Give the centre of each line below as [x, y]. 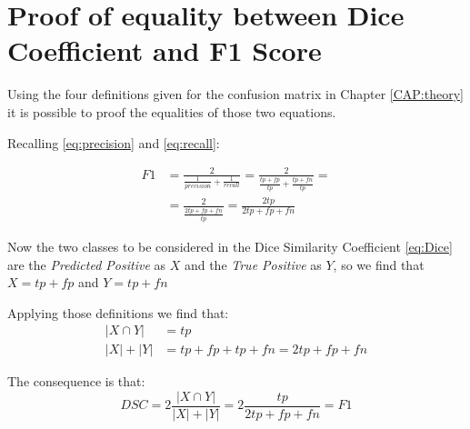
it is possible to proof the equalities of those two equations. [172, 111]
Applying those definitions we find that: [118, 312]
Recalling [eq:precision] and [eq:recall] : [114, 142]
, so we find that [379, 264]
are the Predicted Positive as [87, 264]
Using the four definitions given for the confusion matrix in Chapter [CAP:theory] [235, 94]
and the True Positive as [253, 264]
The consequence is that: [76, 381]
